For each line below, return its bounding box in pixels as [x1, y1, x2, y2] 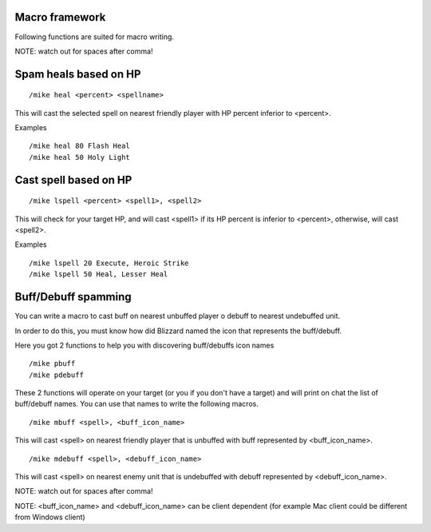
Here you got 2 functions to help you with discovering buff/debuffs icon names [14, 340, 275, 350]
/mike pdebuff [29, 370, 84, 379]
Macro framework [14, 10, 106, 24]
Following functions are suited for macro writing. [14, 32, 175, 42]
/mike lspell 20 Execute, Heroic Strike [29, 258, 189, 268]
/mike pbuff [29, 359, 76, 368]
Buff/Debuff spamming [14, 290, 132, 304]
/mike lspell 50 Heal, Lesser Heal [29, 270, 168, 279]
